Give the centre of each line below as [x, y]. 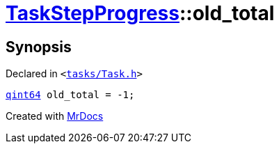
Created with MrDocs [55, 116]
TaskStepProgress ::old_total [140, 13]
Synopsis [39, 47]
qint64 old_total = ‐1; [70, 95]
